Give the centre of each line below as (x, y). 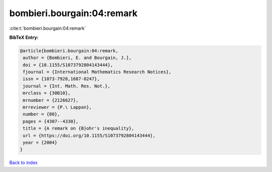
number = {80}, (42, 114)
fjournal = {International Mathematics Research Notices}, (97, 72)
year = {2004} (40, 142)
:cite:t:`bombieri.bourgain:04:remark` (48, 28)
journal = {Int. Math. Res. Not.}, (67, 86)
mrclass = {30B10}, (47, 93)
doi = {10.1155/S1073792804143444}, (68, 65)
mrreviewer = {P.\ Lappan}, (57, 107)
